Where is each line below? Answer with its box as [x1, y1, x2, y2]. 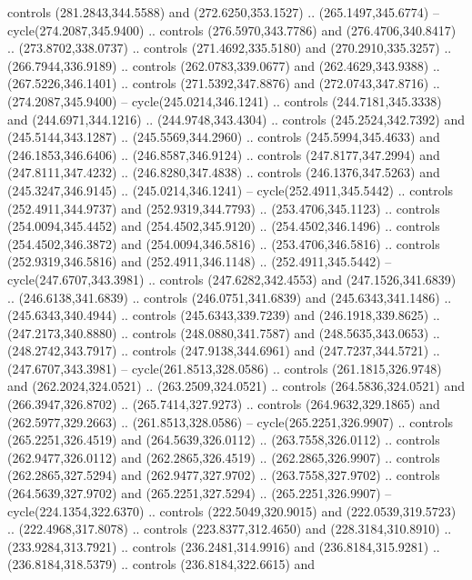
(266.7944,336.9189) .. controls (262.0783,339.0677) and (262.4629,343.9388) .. [7, 55, 440, 75]
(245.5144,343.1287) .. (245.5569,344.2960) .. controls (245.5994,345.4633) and [7, 127, 440, 146]
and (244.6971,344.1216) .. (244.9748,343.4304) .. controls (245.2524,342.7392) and [7, 109, 465, 128]
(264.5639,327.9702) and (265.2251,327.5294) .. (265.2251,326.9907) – [7, 484, 392, 503]
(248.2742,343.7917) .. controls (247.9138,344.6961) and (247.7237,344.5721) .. [7, 341, 440, 360]
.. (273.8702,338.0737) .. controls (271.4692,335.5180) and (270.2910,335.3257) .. [7, 38, 452, 57]
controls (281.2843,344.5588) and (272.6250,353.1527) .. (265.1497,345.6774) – [7, 3, 439, 21]
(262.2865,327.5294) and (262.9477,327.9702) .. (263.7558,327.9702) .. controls [7, 465, 440, 485]
